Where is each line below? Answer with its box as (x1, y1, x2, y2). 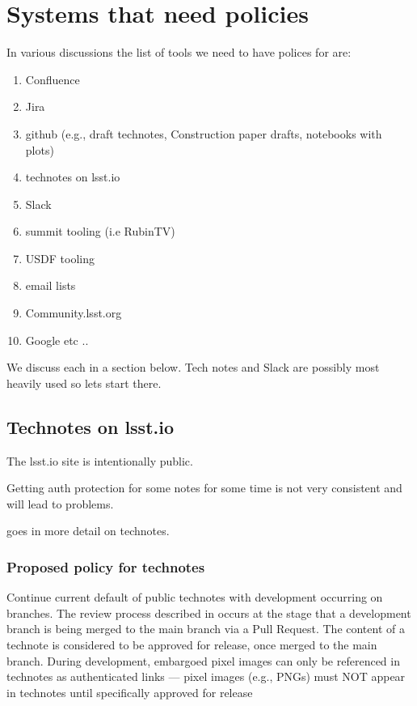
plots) (25, 141, 54, 158)
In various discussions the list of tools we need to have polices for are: (6, 44, 352, 61)
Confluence (25, 70, 80, 87)
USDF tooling (25, 249, 95, 266)
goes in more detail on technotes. (6, 522, 170, 539)
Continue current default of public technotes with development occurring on (6, 589, 383, 606)
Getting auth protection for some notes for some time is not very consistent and (6, 479, 402, 496)
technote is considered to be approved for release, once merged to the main (6, 636, 377, 653)
